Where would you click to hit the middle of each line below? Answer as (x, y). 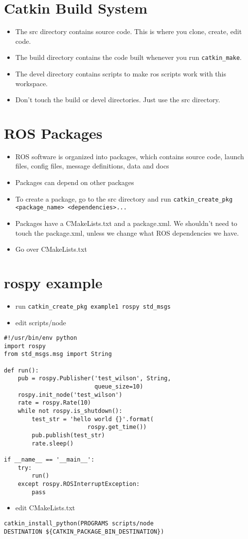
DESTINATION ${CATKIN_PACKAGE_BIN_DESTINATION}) (84, 531)
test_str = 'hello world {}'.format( (93, 419)
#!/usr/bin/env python (41, 338)
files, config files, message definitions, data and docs (92, 166)
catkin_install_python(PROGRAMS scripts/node (79, 523)
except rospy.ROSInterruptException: (79, 484)
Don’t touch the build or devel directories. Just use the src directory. (118, 100)
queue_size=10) (119, 387)
